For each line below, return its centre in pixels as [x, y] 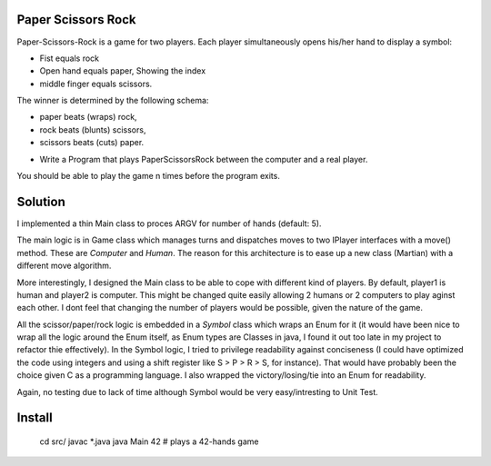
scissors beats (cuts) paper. [92, 143]
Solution [41, 201]
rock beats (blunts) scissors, [93, 129]
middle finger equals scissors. [96, 84]
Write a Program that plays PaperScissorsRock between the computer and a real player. [204, 159]
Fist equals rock [70, 58]
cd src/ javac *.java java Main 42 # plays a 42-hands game [149, 441]
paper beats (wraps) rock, [88, 117]
